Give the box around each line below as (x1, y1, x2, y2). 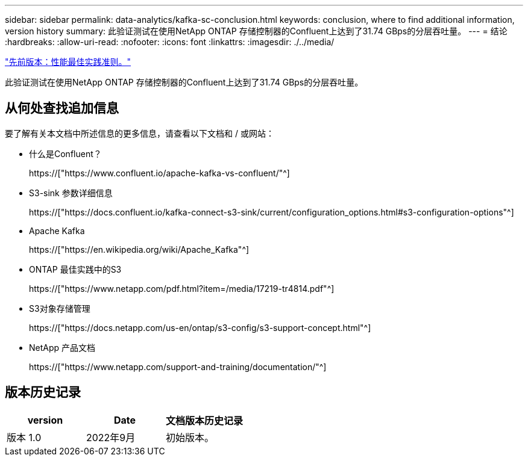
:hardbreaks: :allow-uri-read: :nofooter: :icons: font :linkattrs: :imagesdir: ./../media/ (5, 37, 335, 47)
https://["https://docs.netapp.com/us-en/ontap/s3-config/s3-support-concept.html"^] (29, 322, 371, 333)
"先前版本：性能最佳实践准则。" (5, 57, 131, 67)
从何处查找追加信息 (5, 101, 119, 116)
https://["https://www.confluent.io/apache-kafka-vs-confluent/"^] (29, 167, 290, 178)
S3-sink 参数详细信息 (29, 187, 113, 198)
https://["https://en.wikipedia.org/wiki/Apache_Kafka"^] (29, 244, 250, 255)
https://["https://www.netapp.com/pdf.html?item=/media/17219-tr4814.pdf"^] (29, 283, 335, 294)
